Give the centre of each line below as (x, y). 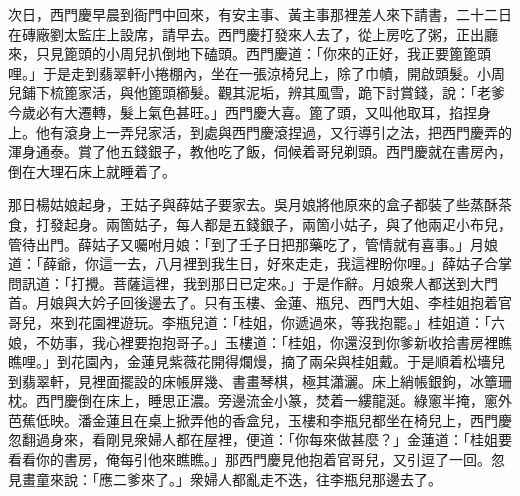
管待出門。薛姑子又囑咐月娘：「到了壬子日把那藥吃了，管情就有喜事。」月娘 (253, 243)
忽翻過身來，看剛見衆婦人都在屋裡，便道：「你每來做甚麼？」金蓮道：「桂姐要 (260, 439)
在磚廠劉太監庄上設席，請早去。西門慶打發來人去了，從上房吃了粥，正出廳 (253, 33)
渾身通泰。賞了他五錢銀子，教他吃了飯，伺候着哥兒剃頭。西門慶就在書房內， (260, 151)
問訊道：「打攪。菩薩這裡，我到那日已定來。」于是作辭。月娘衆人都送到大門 (253, 282)
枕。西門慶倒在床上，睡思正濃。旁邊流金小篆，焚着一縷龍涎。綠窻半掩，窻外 (260, 400)
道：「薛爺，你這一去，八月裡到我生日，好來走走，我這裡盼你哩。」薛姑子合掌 (260, 263)
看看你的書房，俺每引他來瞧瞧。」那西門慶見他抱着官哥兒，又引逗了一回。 (249, 459)
